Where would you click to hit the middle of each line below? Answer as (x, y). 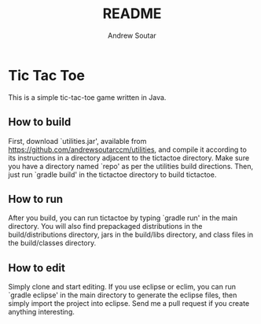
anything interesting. (41, 312)
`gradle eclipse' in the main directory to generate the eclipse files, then (123, 295)
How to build (40, 122)
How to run (36, 199)
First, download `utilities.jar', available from (77, 141)
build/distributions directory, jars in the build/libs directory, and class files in (131, 235)
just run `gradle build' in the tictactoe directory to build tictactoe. (112, 175)
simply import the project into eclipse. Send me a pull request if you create (129, 304)
